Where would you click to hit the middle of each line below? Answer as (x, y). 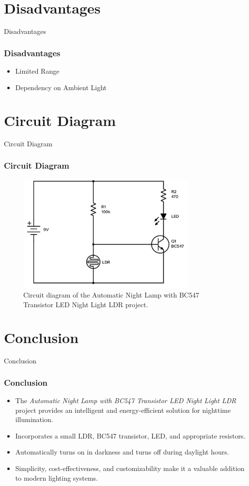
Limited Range (37, 71)
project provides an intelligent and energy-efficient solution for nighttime (123, 410)
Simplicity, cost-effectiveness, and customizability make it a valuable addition (130, 468)
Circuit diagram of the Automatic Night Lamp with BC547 (111, 294)
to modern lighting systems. (57, 478)
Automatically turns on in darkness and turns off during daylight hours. (122, 452)
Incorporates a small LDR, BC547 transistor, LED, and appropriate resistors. (130, 435)
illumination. (34, 419)
